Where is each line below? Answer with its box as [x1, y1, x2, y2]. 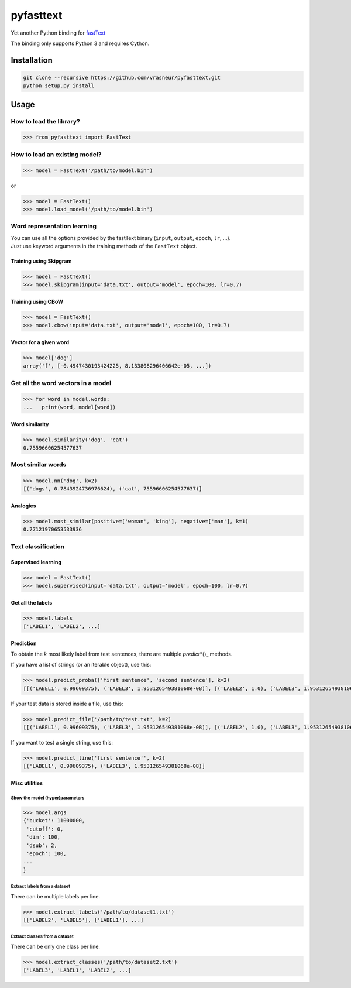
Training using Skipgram [11, 258, 72, 265]
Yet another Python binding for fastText [11, 29, 106, 36]
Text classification [11, 542, 64, 550]
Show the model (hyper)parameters [11, 795, 85, 801]
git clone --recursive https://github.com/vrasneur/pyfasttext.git [23, 74, 221, 81]
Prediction [11, 640, 37, 647]
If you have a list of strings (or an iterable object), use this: [11, 661, 152, 668]
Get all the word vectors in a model [11, 379, 111, 387]
